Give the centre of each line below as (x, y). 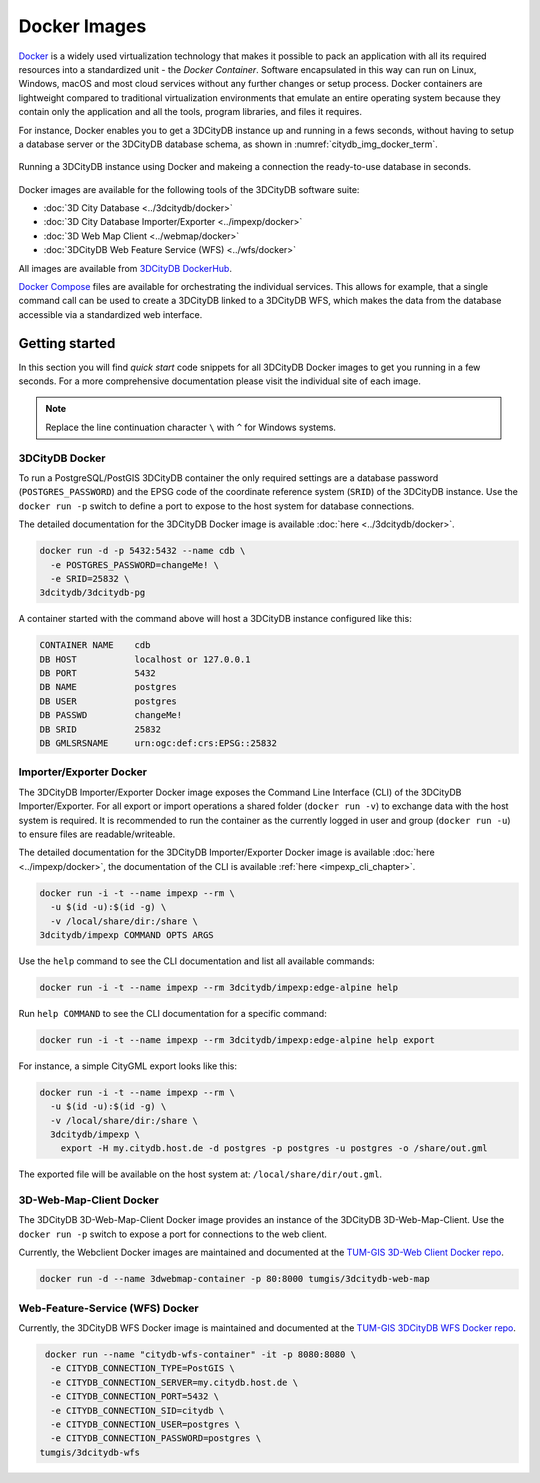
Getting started (67, 343)
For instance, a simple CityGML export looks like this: (128, 1066)
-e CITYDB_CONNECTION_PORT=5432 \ (135, 1396)
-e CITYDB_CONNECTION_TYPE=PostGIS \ (142, 1368)
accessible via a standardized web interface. (110, 314)
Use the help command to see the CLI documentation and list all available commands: (196, 961)
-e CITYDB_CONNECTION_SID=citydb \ (137, 1410)
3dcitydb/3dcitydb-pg (92, 593)
